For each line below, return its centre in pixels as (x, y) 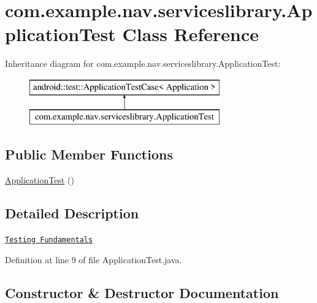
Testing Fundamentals (49, 240)
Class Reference (191, 34)
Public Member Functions (89, 154)
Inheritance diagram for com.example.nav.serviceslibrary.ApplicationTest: (143, 63)
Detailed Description (72, 213)
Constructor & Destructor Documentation (142, 292)
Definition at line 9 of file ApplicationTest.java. (94, 259)
